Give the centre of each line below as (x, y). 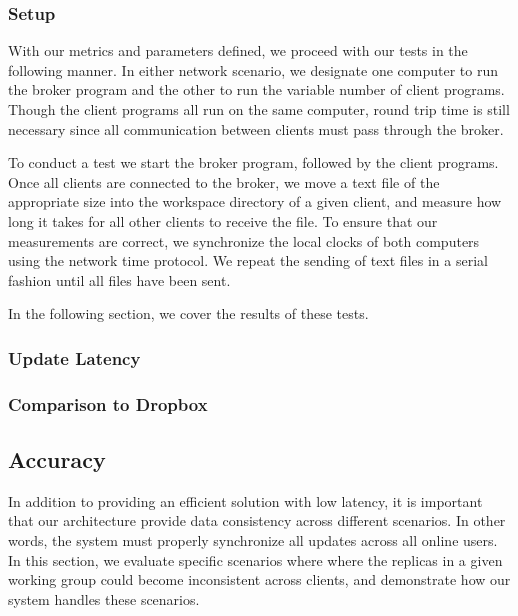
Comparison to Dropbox (108, 403)
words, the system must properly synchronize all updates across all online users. (253, 540)
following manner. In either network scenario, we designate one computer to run (253, 69)
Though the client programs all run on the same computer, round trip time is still (259, 109)
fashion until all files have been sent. (119, 279)
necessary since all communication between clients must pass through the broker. (256, 128)
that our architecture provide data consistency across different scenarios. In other (257, 520)
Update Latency (74, 357)
